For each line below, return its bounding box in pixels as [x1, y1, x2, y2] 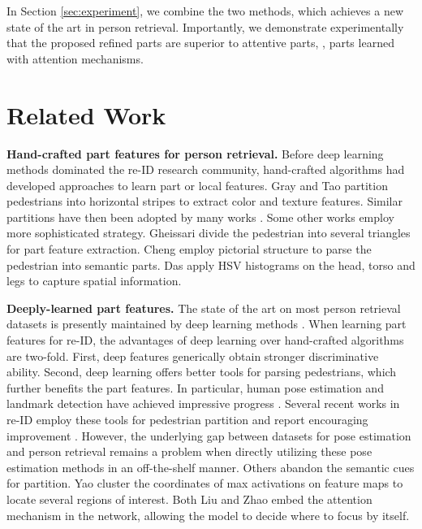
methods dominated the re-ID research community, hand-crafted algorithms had [6, 161, 405, 178]
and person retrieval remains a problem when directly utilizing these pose [6, 443, 372, 460]
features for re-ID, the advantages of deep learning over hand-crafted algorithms [6, 332, 404, 349]
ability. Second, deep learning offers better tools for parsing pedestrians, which [6, 363, 397, 380]
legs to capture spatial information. [6, 272, 182, 289]
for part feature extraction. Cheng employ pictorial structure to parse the [6, 241, 372, 258]
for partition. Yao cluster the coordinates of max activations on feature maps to [6, 475, 403, 492]
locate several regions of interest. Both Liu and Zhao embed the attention [6, 490, 372, 507]
